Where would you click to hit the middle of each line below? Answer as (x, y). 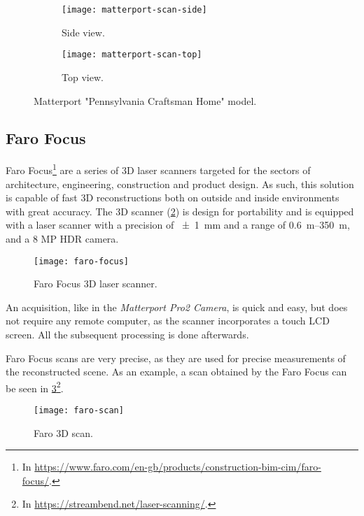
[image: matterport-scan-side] (134, 10)
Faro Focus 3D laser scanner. (96, 284)
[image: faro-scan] (79, 410)
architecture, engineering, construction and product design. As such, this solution (180, 184)
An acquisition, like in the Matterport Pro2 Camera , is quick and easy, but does (177, 307)
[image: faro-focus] (82, 261)
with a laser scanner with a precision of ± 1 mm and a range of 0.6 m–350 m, (178, 225)
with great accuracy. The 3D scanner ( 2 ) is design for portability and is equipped (180, 211)
